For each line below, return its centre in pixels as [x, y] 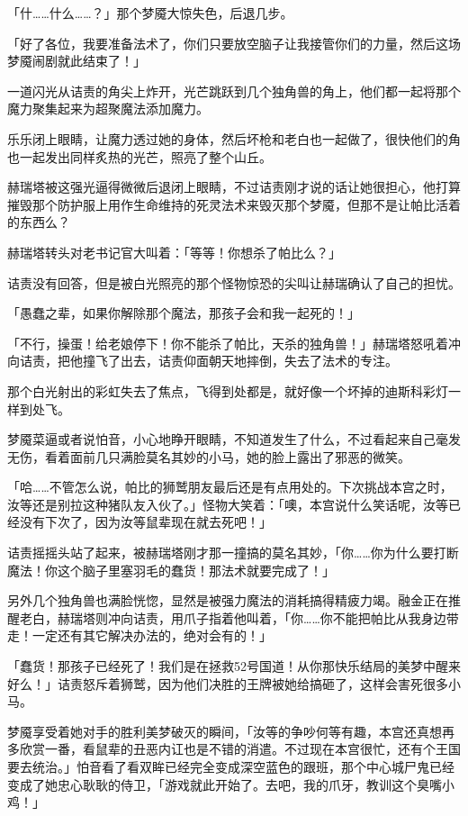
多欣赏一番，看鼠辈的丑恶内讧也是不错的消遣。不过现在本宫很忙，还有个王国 [234, 749]
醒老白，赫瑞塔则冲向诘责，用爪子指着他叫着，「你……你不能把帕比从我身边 [227, 617]
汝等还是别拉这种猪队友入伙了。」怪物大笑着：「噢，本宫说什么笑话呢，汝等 [228, 504]
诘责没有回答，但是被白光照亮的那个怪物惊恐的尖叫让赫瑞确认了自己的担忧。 [234, 282]
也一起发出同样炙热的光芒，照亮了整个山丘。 [139, 156]
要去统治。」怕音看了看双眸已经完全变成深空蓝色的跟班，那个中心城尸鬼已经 [231, 766]
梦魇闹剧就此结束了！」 [76, 61]
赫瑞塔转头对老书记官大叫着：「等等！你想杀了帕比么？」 [174, 252]
